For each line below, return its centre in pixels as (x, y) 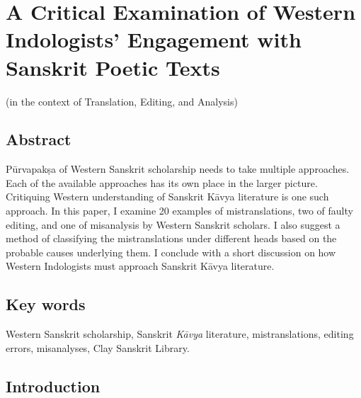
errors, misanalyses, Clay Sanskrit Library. (98, 347)
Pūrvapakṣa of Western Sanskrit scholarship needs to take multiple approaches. (178, 169)
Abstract (39, 139)
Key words (46, 304)
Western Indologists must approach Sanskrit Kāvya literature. (140, 266)
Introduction (53, 386)
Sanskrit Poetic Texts (113, 67)
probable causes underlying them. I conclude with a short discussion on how (171, 252)
